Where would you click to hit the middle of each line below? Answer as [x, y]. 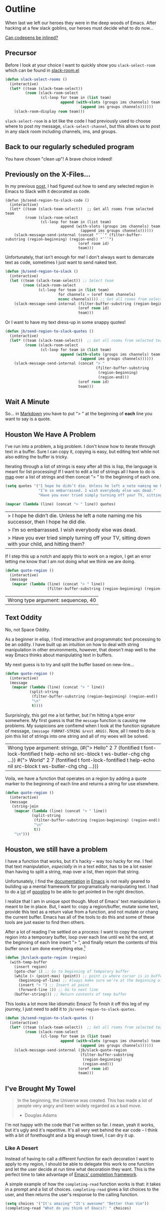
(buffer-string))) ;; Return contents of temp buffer [70, 994]
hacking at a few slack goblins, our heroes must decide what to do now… [79, 28]
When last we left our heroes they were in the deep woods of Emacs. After [81, 23]
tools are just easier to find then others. [45, 923]
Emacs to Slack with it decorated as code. [48, 192]
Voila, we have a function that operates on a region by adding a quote [76, 778]
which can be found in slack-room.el [42, 70]
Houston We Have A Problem [51, 434]
